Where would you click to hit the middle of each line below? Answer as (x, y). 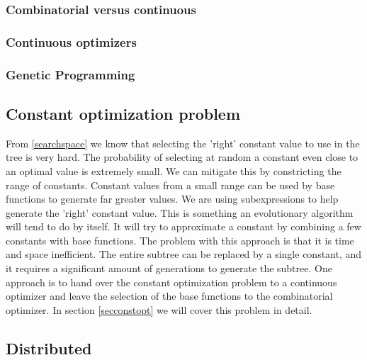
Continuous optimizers (71, 41)
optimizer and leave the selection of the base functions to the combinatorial (169, 296)
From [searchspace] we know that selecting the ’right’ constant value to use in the (183, 143)
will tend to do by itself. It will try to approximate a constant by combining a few (183, 226)
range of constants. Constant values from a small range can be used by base (170, 185)
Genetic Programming (70, 74)
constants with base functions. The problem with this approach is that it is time (180, 240)
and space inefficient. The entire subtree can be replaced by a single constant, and (184, 254)
